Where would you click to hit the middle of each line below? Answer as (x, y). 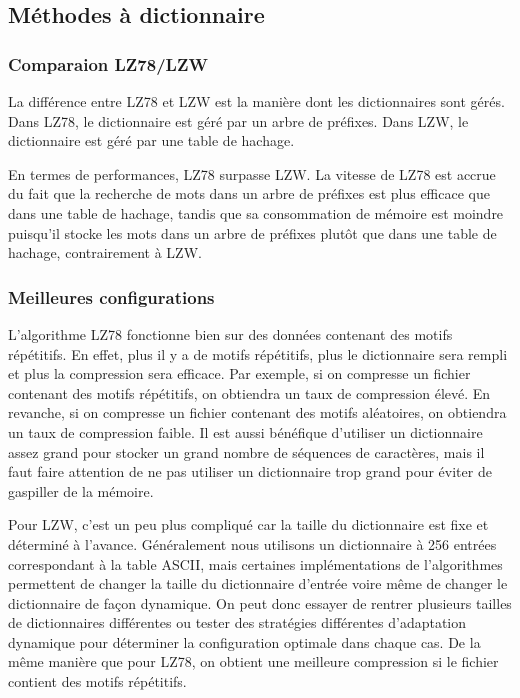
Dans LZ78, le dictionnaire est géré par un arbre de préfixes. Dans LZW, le (238, 120)
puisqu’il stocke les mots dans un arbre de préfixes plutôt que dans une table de (252, 232)
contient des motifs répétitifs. (97, 681)
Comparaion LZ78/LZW (108, 63)
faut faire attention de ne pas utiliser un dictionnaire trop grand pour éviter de (250, 471)
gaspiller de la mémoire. (81, 490)
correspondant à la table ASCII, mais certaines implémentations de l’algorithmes (255, 563)
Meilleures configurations (111, 296)
